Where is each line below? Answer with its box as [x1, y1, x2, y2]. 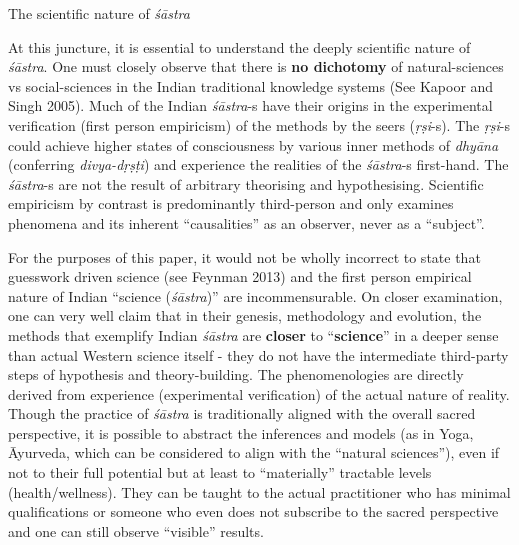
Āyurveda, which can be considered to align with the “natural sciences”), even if [8, 442, 500, 463]
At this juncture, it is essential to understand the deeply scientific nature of [8, 36, 471, 57]
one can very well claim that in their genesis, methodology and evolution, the [8, 305, 482, 326]
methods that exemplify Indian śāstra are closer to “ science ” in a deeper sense [8, 324, 499, 345]
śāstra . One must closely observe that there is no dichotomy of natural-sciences [8, 56, 504, 77]
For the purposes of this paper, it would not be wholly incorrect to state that [8, 246, 481, 267]
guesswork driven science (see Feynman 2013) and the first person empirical [8, 266, 472, 287]
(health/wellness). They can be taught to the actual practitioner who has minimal [8, 481, 511, 502]
